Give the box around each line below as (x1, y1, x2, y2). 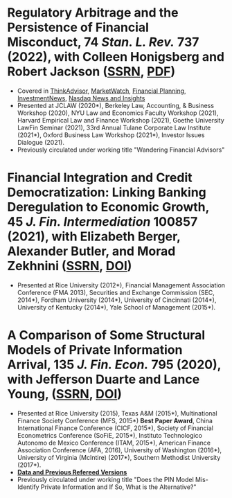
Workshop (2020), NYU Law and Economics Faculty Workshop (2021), (17, 109, 220, 117)
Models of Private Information (7, 342, 183, 358)
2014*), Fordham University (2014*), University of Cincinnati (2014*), (17, 296, 217, 304)
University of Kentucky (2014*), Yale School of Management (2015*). (17, 303, 216, 311)
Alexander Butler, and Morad (7, 244, 176, 259)
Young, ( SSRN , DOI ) (7, 386, 123, 402)
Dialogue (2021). (17, 138, 64, 146)
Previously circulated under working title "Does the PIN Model (17, 475, 194, 483)
